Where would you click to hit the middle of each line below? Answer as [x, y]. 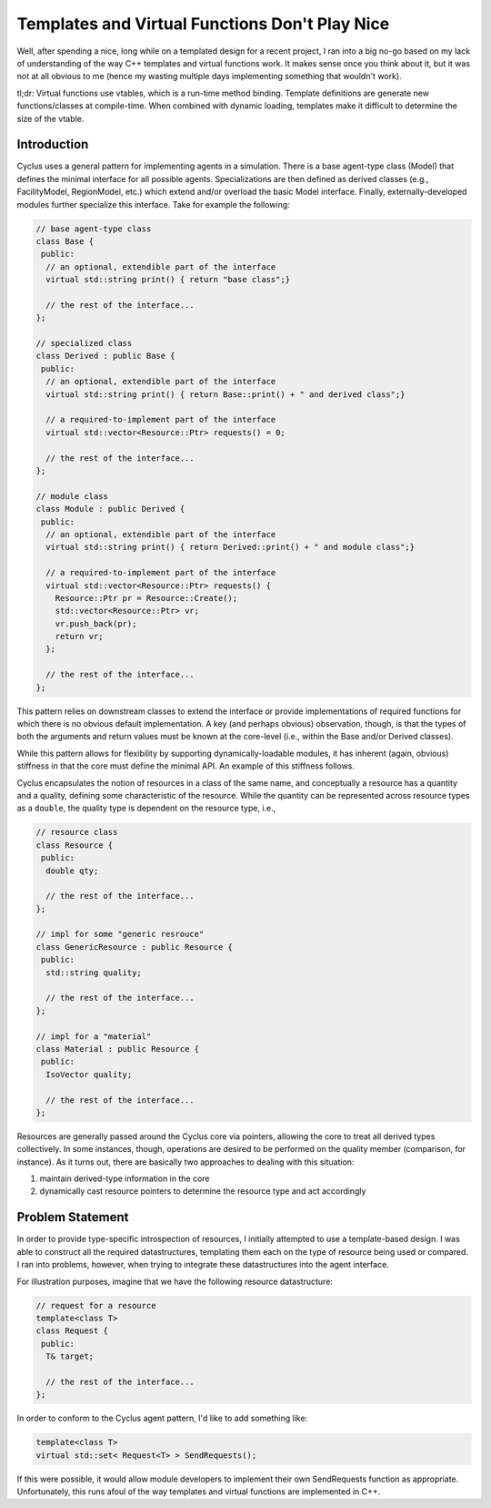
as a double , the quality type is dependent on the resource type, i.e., [146, 808]
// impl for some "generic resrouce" [120, 934]
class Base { [65, 241]
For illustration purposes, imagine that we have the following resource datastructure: [175, 1281]
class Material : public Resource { [118, 1049]
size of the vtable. [50, 118]
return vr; [79, 637]
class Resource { [75, 845]
